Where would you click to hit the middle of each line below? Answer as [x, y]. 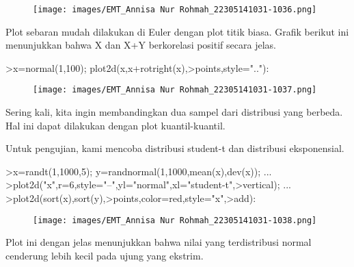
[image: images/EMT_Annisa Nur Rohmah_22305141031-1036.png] [175, 10]
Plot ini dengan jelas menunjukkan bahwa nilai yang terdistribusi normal [159, 242]
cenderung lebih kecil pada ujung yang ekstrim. [105, 255]
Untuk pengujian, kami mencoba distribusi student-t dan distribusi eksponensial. [175, 148]
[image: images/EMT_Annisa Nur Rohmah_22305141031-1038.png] [175, 220]
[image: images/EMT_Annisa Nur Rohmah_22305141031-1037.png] [175, 90]
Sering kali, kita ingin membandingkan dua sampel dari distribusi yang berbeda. [174, 112]
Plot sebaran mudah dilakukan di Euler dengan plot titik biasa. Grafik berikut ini [177, 31]
